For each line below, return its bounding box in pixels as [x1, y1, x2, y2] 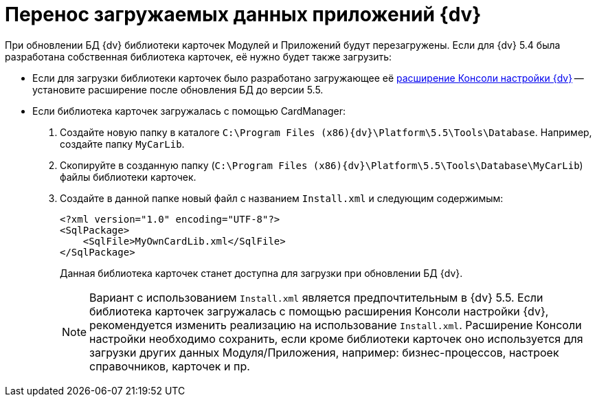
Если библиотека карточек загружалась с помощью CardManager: [32, 104, 346, 117]
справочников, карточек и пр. [89, 359, 250, 373]
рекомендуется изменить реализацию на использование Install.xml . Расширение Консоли [89, 317, 582, 332]
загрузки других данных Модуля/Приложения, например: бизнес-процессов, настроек [89, 345, 559, 359]
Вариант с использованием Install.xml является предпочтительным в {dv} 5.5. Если [89, 290, 543, 304]
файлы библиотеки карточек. [60, 170, 196, 183]
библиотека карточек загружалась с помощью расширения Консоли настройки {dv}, [89, 304, 549, 318]
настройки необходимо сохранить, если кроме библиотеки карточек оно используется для [89, 331, 583, 346]
